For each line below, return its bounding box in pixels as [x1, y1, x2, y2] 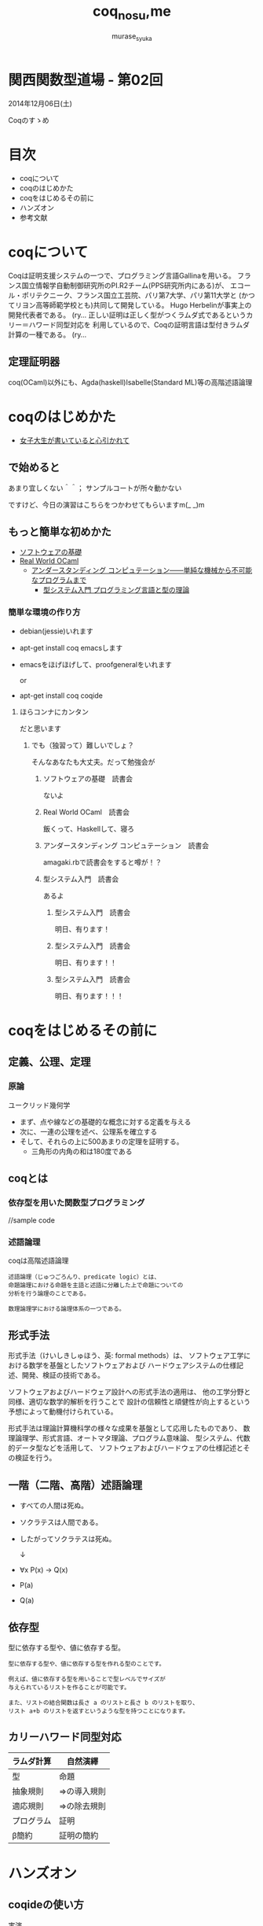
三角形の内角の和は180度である [31, 1146, 133, 1156]
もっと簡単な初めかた [8, 525, 111, 538]
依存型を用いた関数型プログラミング [8, 1197, 145, 1208]
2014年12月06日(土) [8, 99, 73, 109]
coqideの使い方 [8, 1898, 84, 1912]
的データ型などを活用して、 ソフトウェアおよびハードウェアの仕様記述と [8, 1443, 243, 1453]
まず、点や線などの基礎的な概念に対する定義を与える [19, 1116, 192, 1127]
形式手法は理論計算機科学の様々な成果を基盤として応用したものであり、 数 [8, 1423, 250, 1433]
